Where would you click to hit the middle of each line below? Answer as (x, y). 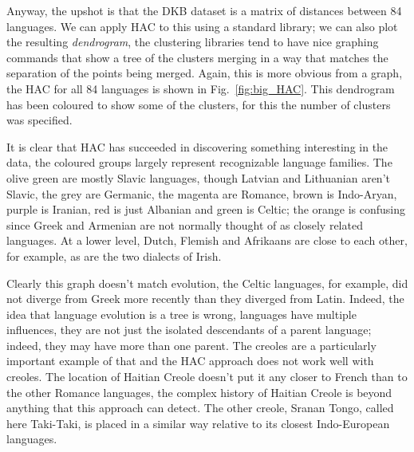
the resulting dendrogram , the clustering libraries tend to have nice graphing (193, 42)
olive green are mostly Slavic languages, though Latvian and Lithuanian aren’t (198, 177)
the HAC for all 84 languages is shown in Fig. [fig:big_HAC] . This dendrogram (201, 88)
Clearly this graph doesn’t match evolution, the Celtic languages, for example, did (207, 283)
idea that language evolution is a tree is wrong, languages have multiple (181, 314)
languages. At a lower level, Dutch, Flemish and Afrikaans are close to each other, (207, 240)
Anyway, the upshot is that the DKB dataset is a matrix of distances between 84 (204, 10)
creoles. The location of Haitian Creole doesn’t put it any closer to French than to (207, 377)
